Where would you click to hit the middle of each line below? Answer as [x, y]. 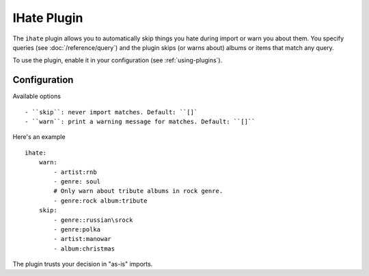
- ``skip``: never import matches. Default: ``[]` [111, 112]
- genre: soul [77, 181]
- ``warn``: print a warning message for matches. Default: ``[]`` [140, 122]
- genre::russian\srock [93, 220]
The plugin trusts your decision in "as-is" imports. [83, 264]
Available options [37, 97]
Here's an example [39, 137]
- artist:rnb [75, 172]
